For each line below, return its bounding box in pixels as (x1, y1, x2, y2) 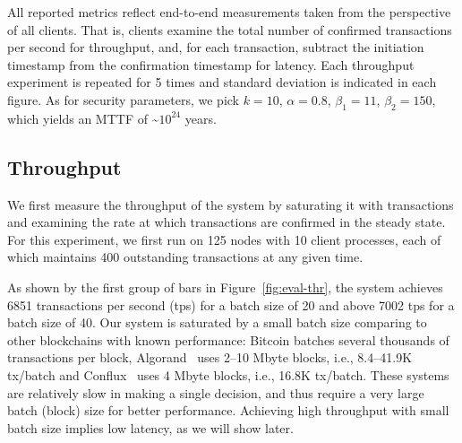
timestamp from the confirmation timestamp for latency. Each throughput (7, 55, 415, 74)
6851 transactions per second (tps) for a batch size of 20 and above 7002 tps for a (7, 295, 455, 314)
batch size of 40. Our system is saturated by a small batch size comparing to (7, 313, 427, 332)
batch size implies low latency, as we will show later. (7, 418, 294, 437)
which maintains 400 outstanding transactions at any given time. (7, 248, 364, 266)
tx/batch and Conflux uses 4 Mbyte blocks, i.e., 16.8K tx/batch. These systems (7, 365, 449, 384)
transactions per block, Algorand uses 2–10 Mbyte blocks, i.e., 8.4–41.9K (7, 348, 413, 367)
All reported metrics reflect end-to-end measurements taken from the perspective (7, 3, 451, 21)
